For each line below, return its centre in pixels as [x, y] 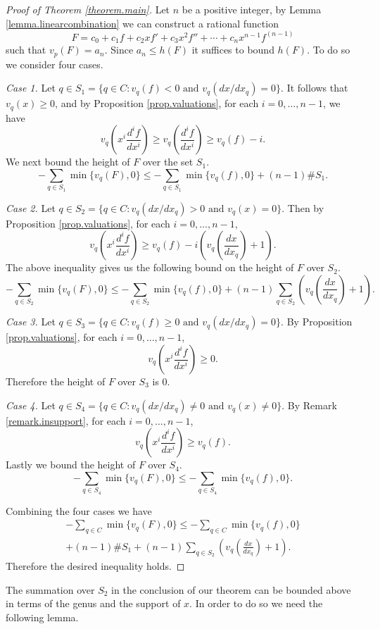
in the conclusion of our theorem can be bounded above [231, 589]
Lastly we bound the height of [71, 465]
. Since [119, 50]
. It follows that [315, 88]
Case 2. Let [31, 207]
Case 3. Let [31, 322]
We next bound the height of [68, 162]
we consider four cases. [55, 64]
